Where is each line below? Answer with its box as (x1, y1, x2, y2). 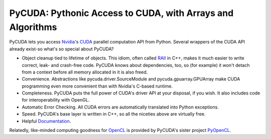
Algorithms (9, 21, 57, 32)
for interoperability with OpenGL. (22, 97, 90, 103)
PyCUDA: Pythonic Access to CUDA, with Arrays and (9, 7, 234, 18)
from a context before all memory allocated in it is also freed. (22, 69, 148, 75)
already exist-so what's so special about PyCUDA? (9, 45, 114, 52)
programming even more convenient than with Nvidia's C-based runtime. (22, 83, 173, 89)
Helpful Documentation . (22, 118, 71, 124)
